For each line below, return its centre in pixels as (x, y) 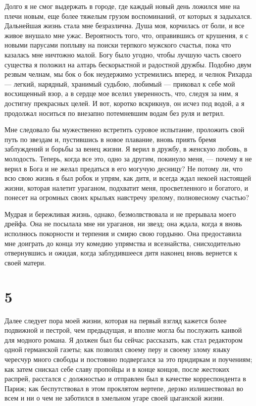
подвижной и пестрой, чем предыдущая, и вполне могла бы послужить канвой (123, 330)
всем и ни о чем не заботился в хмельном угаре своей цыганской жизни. (114, 398)
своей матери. (25, 262)
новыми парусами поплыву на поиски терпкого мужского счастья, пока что (118, 45)
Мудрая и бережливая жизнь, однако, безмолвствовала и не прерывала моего (120, 214)
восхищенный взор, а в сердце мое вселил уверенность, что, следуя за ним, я (122, 93)
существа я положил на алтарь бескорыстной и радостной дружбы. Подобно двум (128, 64)
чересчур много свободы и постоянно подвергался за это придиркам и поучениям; (128, 359)
